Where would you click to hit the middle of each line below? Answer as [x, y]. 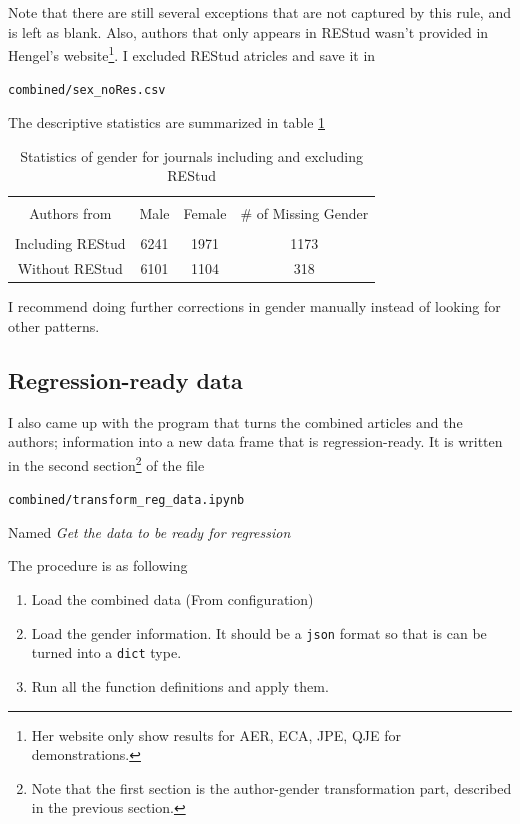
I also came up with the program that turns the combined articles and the [235, 421]
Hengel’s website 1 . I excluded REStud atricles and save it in [192, 53]
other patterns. [54, 326]
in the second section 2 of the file [106, 463]
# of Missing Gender [304, 213]
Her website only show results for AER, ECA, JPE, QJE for [216, 734]
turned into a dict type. [106, 652]
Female [205, 213]
